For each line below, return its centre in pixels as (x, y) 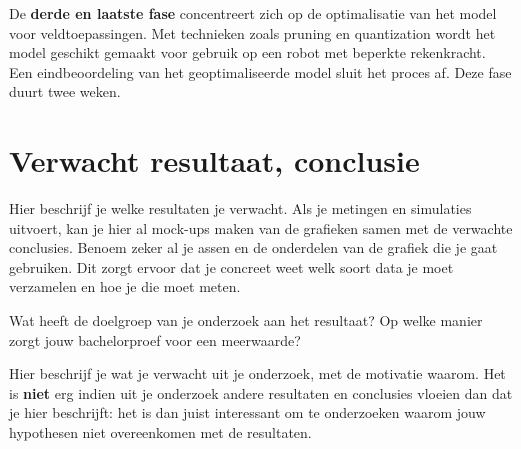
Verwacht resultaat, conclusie (214, 160)
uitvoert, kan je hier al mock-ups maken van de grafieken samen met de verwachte (261, 227)
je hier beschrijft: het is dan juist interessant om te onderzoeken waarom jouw (247, 412)
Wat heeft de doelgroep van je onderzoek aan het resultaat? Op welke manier (246, 320)
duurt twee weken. (65, 91)
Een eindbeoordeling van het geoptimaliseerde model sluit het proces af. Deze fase (260, 71)
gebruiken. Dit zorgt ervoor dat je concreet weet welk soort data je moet (231, 266)
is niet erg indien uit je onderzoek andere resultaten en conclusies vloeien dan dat (261, 392)
